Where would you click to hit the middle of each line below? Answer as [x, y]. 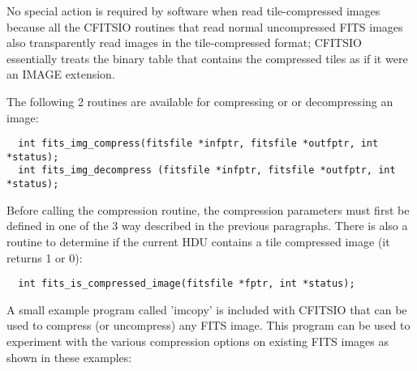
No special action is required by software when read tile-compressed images [193, 11]
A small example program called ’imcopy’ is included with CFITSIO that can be [207, 309]
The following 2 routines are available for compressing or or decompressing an [200, 101]
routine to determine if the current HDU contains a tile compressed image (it [198, 241]
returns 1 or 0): [45, 257]
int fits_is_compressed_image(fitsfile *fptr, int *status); [187, 284]
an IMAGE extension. [61, 74]
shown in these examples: [69, 357]
